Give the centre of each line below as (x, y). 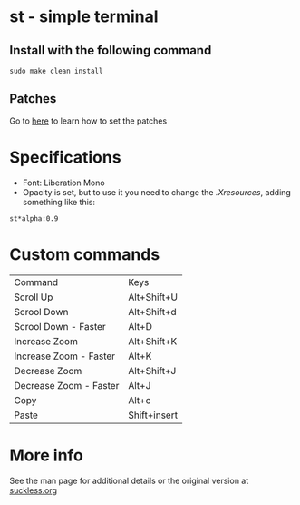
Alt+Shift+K (153, 341)
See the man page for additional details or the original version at (129, 480)
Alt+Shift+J (152, 371)
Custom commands (85, 254)
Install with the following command (111, 50)
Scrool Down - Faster (60, 326)
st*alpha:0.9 (34, 218)
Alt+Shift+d (152, 312)
